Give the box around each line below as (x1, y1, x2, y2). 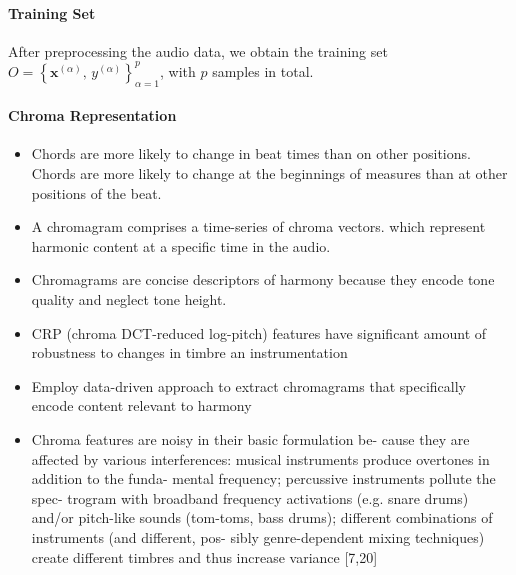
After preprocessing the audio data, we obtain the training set (8, 40, 388, 61)
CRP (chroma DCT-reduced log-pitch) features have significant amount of (31, 322, 487, 343)
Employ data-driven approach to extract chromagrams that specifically (31, 375, 466, 396)
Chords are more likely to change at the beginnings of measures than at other (31, 163, 508, 184)
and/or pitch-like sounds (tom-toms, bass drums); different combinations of (31, 507, 493, 528)
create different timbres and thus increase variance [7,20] (31, 546, 378, 567)
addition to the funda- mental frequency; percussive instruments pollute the (31, 468, 496, 489)
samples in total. (212, 60, 314, 81)
